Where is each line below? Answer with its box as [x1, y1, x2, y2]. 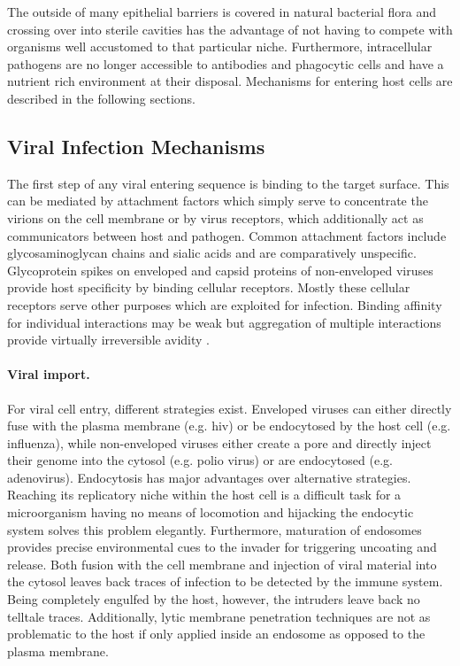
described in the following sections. [7, 89, 195, 107]
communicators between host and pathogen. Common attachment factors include [7, 226, 447, 244]
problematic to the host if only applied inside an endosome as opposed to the [7, 624, 425, 643]
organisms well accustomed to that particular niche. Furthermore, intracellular [7, 37, 433, 56]
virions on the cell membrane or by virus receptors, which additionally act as [7, 208, 424, 227]
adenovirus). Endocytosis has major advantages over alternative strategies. [7, 468, 411, 486]
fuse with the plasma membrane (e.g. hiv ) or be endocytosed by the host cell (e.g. [7, 416, 451, 435]
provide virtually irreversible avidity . [7, 330, 210, 349]
